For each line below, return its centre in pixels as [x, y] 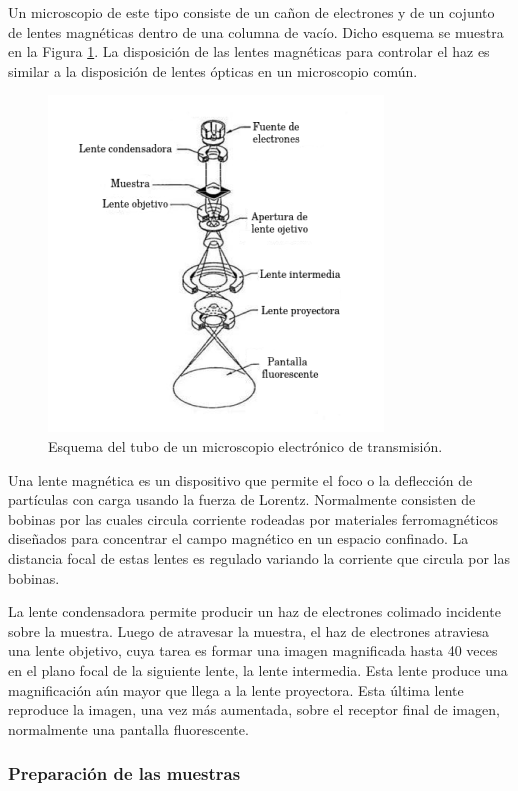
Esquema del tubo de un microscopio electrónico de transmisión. [245, 445]
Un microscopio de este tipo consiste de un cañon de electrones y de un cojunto [251, 12]
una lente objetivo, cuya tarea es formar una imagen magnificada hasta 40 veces [253, 650]
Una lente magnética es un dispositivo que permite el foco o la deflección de [240, 479]
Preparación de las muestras [124, 773]
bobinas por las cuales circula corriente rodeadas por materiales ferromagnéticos [253, 518]
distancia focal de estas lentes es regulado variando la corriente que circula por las [259, 557]
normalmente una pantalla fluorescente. [128, 728]
